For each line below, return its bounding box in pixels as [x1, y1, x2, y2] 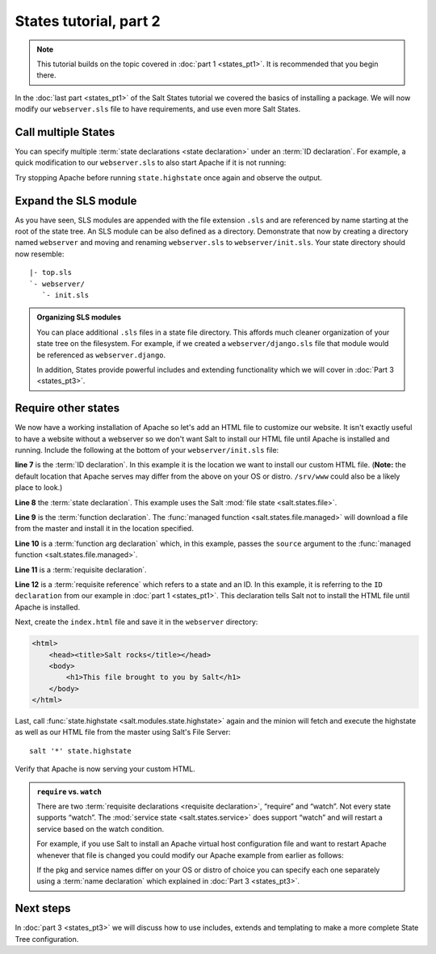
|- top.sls [29, 268, 73, 277]
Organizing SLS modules [36, 312, 121, 323]
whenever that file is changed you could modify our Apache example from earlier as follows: [36, 850, 345, 860]
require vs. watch [36, 787, 103, 796]
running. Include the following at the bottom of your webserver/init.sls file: [15, 445, 279, 455]
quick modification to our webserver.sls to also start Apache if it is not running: [15, 158, 287, 167]
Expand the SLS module [15, 194, 137, 208]
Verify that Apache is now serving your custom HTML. [15, 764, 195, 774]
